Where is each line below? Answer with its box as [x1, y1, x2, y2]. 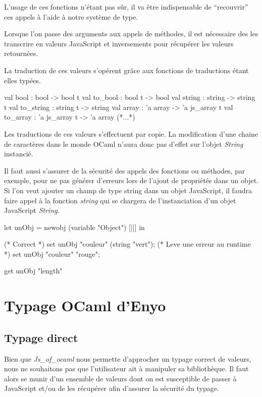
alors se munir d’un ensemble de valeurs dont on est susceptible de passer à [4, 373, 237, 383]
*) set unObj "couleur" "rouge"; [4, 248, 100, 259]
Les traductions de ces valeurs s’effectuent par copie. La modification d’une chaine [4, 128, 258, 139]
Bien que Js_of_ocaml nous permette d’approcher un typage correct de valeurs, [4, 353, 251, 364]
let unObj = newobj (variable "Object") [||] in [4, 221, 145, 232]
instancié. [4, 148, 33, 159]
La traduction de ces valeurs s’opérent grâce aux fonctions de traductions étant [4, 65, 249, 75]
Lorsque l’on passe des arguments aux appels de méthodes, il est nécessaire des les [4, 28, 258, 39]
